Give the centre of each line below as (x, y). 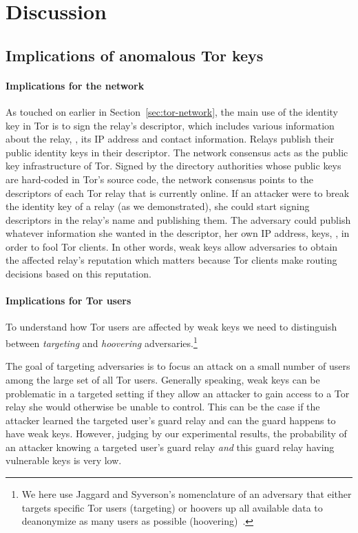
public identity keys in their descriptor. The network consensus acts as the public (177, 152)
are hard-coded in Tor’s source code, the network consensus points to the (160, 179)
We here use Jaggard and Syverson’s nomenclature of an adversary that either (187, 494)
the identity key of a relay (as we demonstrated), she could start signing (158, 206)
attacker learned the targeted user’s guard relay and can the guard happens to (171, 420)
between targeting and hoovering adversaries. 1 (102, 342)
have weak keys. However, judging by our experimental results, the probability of (176, 433)
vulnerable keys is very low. (64, 460)
